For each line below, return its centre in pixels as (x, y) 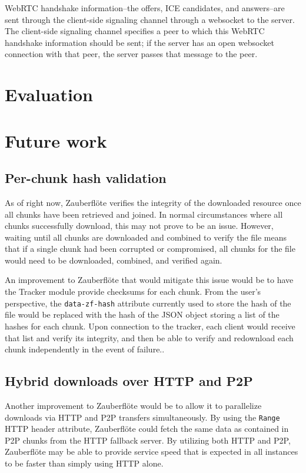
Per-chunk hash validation (86, 178)
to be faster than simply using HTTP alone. (84, 463)
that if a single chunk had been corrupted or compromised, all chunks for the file (150, 249)
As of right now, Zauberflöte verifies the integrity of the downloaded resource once (153, 202)
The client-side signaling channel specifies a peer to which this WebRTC (135, 31)
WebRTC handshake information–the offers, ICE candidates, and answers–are (145, 8)
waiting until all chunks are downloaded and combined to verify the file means (146, 237)
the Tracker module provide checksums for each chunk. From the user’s (133, 292)
